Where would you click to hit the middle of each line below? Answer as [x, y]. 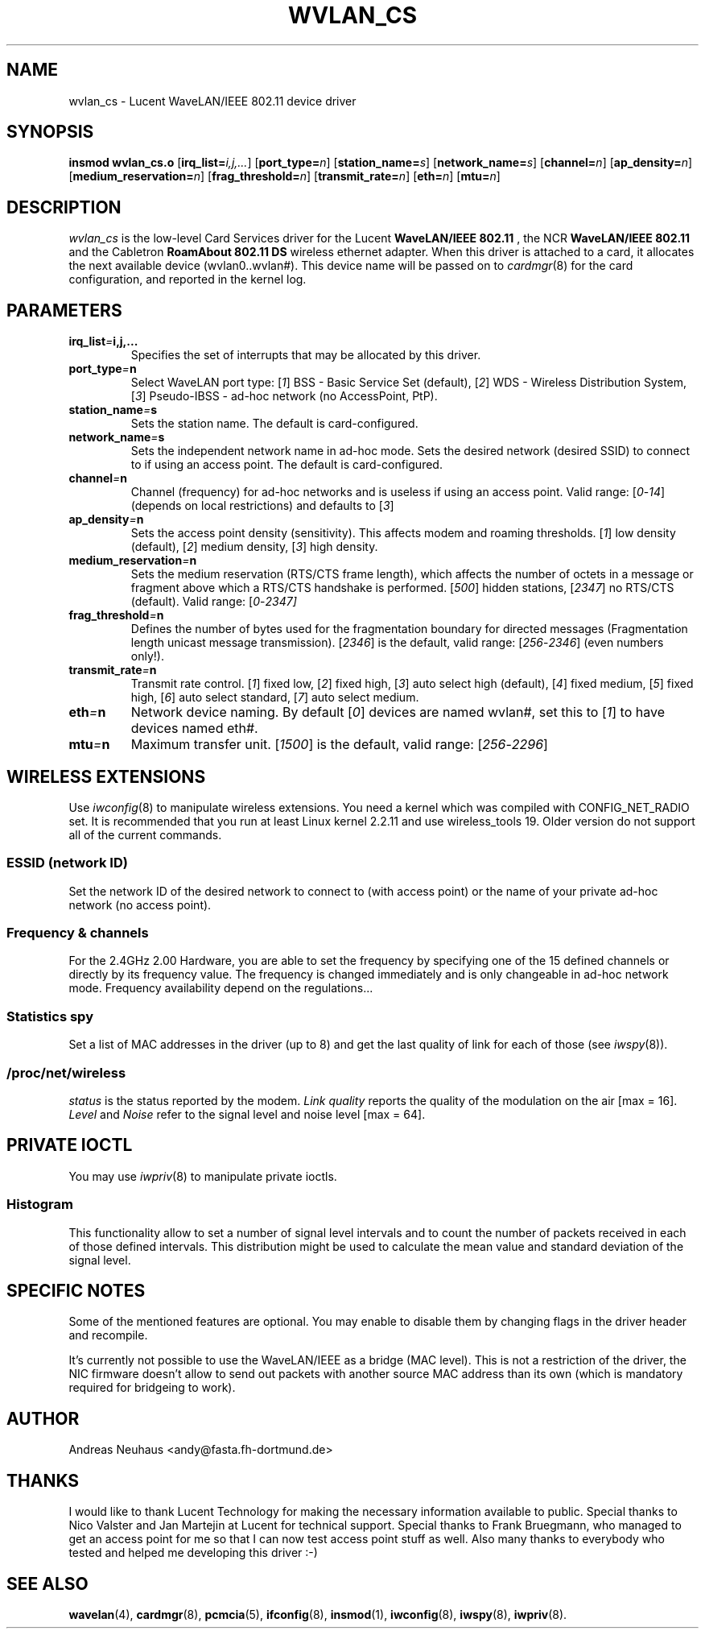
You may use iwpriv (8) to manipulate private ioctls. [203, 1176]
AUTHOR [43, 1418]
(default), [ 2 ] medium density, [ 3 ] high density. [254, 547]
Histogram [40, 1205]
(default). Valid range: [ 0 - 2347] [214, 602]
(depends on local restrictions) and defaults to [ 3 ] [262, 506]
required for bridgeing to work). [152, 1388]
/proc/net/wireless [66, 1072]
